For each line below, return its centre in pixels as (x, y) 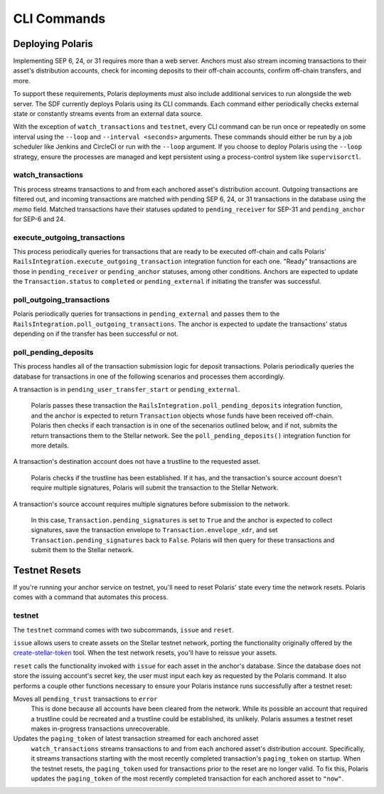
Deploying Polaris (53, 44)
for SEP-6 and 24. (39, 219)
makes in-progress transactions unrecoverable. (100, 729)
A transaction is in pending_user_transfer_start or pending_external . (127, 390)
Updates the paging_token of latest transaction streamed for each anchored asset (136, 739)
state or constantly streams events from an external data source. (108, 114)
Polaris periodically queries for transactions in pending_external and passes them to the (146, 314)
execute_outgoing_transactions (69, 237)
